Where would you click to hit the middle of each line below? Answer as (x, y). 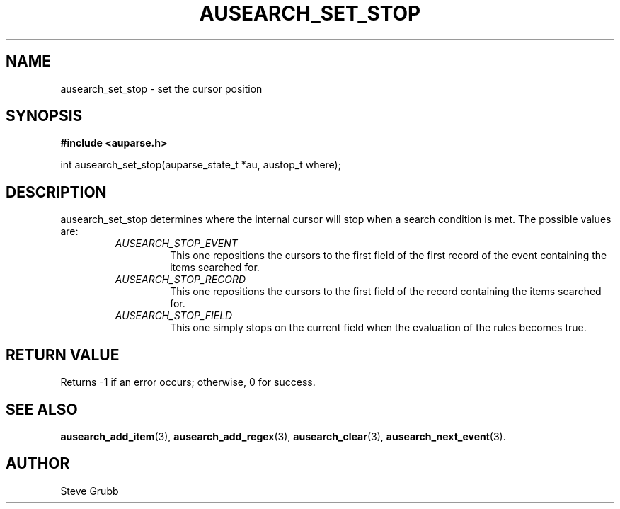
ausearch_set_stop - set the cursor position (161, 88)
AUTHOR (38, 464)
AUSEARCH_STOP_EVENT (176, 244)
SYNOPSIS (44, 116)
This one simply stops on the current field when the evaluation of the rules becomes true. (378, 328)
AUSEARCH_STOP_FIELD (174, 316)
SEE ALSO (42, 409)
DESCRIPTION (56, 192)
